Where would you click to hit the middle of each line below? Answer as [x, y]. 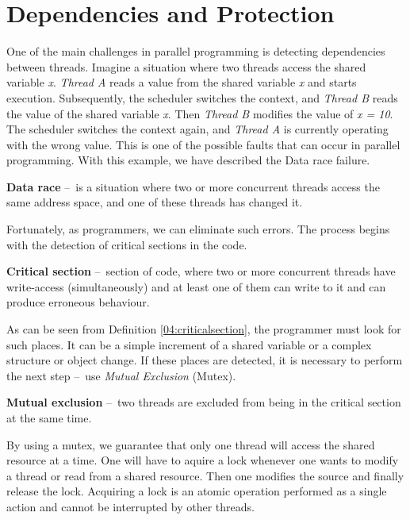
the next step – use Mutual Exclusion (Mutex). [121, 375]
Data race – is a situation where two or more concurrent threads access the [193, 186]
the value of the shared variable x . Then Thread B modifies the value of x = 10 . [200, 113]
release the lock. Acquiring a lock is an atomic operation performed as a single [197, 491]
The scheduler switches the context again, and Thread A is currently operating [197, 129]
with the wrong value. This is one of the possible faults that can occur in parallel [203, 144]
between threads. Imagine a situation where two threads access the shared [186, 66]
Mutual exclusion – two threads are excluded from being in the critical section [204, 402]
